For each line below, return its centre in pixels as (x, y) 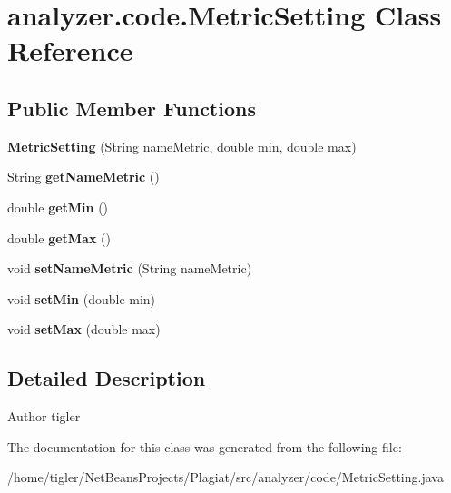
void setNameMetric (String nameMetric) (130, 268)
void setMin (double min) (82, 298)
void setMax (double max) (84, 329)
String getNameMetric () (83, 177)
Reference (70, 50)
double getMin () (58, 207)
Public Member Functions (132, 108)
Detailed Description (107, 378)
